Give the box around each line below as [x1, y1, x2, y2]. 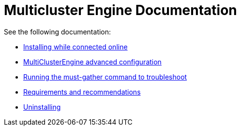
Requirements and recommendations [23, 87, 141, 96]
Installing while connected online [23, 42, 128, 51]
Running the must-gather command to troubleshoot [23, 72, 187, 81]
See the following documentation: [4, 27, 111, 36]
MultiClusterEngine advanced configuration [23, 57, 162, 66]
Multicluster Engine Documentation [4, 2, 237, 18]
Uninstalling [23, 102, 61, 111]
